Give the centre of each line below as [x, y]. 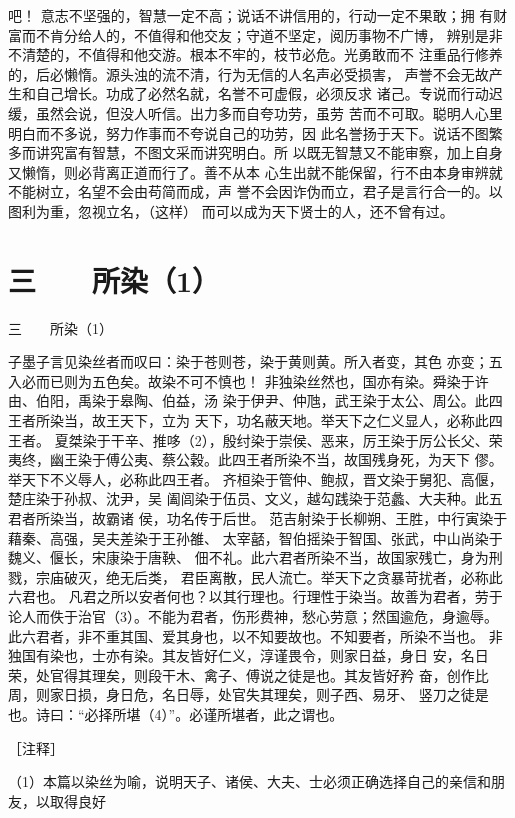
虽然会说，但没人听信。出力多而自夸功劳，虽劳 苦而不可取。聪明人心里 [269, 112]
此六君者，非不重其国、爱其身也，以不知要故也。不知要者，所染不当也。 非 [255, 635]
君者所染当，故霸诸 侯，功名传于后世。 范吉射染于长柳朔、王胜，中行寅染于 [258, 518]
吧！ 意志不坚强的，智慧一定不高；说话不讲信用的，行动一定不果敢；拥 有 [251, 15]
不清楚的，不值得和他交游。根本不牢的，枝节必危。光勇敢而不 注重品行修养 [255, 54]
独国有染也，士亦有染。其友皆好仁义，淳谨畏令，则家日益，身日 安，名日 [248, 655]
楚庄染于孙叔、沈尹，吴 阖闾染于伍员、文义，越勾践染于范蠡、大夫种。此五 [255, 498]
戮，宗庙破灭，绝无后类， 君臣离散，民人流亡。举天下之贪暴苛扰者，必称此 [255, 576]
